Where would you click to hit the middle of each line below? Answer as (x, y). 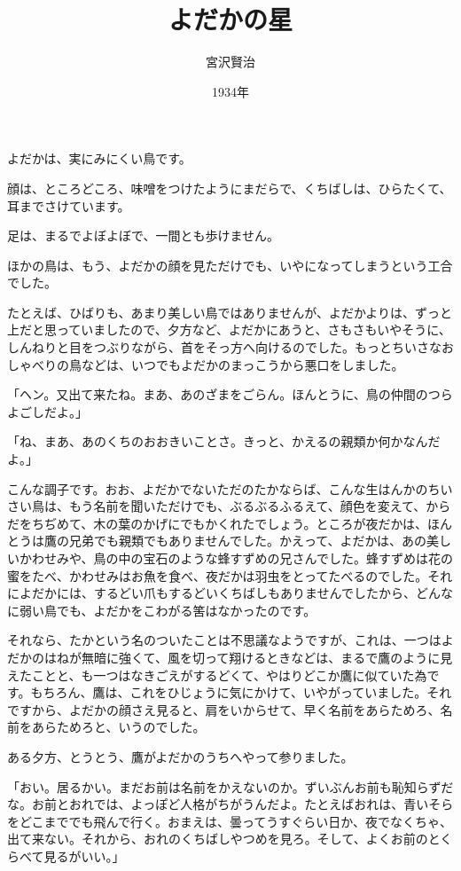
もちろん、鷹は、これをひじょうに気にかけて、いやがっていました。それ (241, 692)
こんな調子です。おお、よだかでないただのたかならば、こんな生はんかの (218, 488)
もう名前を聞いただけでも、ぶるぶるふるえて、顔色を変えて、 (247, 506)
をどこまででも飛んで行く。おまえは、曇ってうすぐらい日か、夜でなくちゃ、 (230, 821)
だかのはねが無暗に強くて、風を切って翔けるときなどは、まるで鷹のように (224, 657)
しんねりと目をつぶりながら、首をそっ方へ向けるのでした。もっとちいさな (224, 347)
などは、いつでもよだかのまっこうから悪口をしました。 (242, 364)
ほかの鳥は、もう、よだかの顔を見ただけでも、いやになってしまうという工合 (230, 265)
